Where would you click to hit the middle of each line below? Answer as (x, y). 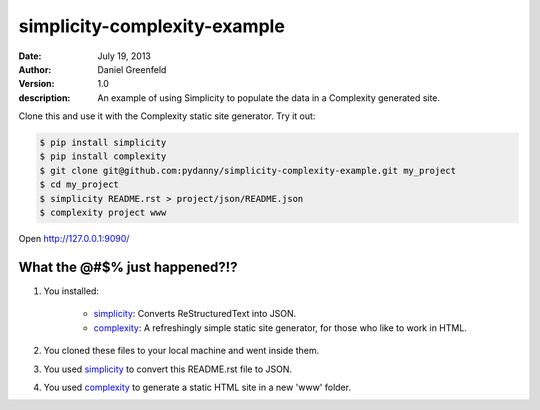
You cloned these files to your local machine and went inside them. (181, 351)
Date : (30, 56)
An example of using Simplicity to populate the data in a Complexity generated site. (268, 97)
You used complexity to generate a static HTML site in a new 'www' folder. (197, 387)
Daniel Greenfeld (132, 69)
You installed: (71, 291)
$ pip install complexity (103, 156)
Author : (35, 69)
